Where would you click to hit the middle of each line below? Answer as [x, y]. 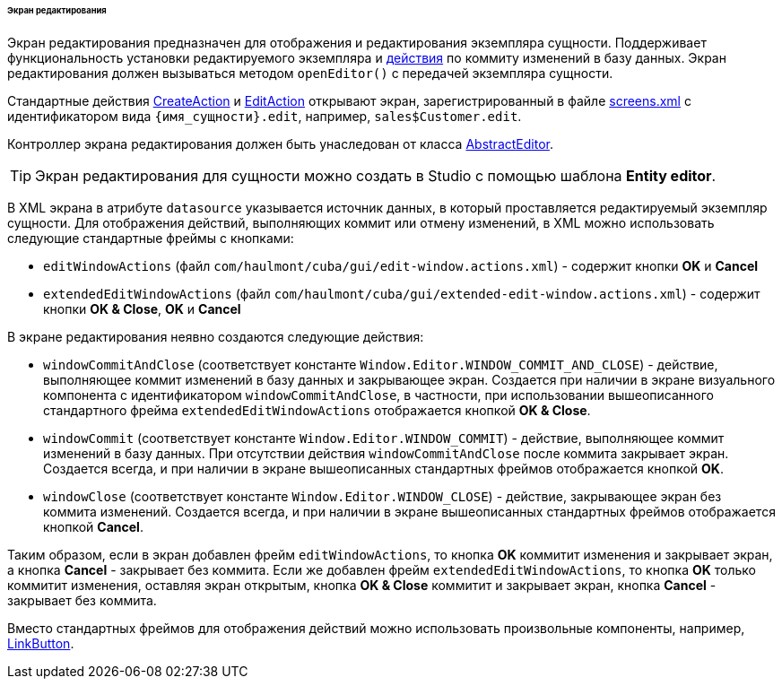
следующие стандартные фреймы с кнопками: [151, 238]
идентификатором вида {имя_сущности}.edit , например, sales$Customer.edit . [265, 116]
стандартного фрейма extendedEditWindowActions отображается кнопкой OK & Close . [317, 410]
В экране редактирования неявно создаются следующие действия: [216, 336]
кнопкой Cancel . [93, 526]
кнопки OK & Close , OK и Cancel [142, 308]
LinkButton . [41, 643]
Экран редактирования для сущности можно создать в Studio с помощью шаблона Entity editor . [376, 175]
